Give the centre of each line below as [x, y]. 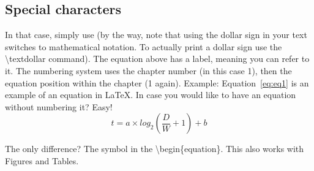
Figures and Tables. [42, 160]
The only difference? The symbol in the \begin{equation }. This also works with [155, 149]
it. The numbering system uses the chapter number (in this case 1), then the [148, 70]
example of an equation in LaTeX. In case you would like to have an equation [151, 95]
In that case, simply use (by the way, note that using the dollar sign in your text [156, 35]
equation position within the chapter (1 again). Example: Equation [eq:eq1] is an [157, 82]
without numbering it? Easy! [59, 106]
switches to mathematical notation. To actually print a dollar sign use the [144, 46]
